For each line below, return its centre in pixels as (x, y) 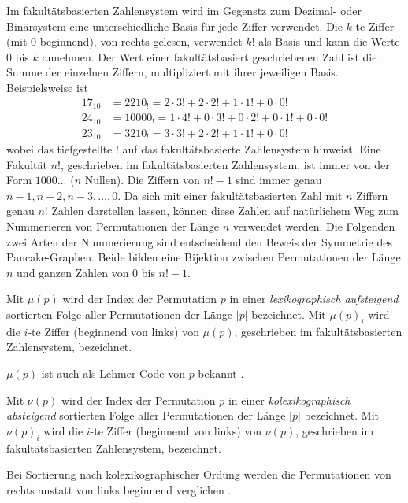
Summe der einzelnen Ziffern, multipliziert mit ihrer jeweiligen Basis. (172, 72)
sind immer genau (279, 180)
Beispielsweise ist (47, 87)
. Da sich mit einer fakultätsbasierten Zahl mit (230, 195)
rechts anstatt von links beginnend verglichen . (119, 489)
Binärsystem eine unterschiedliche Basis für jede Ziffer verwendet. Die (174, 26)
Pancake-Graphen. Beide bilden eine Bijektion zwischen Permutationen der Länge (204, 257)
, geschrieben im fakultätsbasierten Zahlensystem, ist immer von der (225, 164)
